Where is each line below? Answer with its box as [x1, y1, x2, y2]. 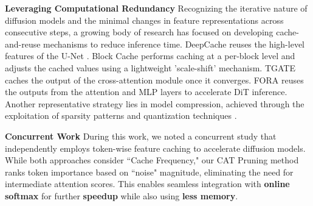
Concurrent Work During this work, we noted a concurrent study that [5, 129, 277, 142]
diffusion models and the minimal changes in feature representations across [5, 13, 284, 26]
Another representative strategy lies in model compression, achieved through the [5, 97, 304, 110]
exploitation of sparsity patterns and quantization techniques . [5, 109, 237, 122]
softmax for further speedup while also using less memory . [5, 189, 238, 202]
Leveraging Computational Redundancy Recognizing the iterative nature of [5, 2, 308, 14]
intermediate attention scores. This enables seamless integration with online [5, 177, 290, 190]
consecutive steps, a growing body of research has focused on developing [5, 26, 273, 38]
